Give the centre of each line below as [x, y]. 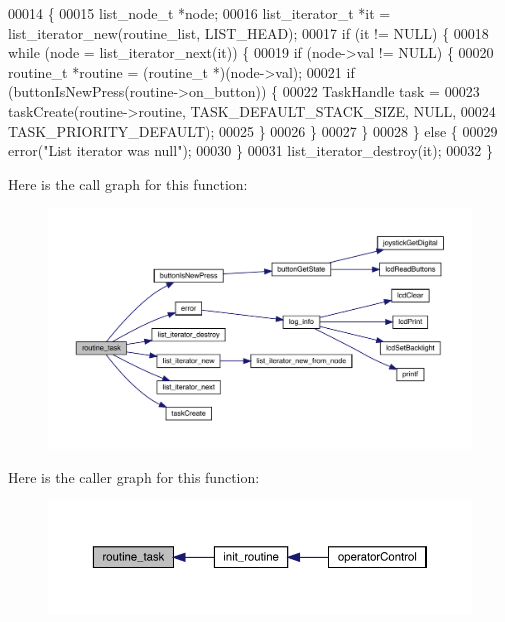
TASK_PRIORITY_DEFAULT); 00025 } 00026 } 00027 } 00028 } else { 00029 [253, 130]
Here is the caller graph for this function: [134, 476]
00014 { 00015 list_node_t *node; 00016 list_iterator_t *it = [199, 13]
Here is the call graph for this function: [128, 183]
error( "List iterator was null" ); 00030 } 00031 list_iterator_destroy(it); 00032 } [250, 150]
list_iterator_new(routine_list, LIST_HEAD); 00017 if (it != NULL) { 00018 [248, 32]
